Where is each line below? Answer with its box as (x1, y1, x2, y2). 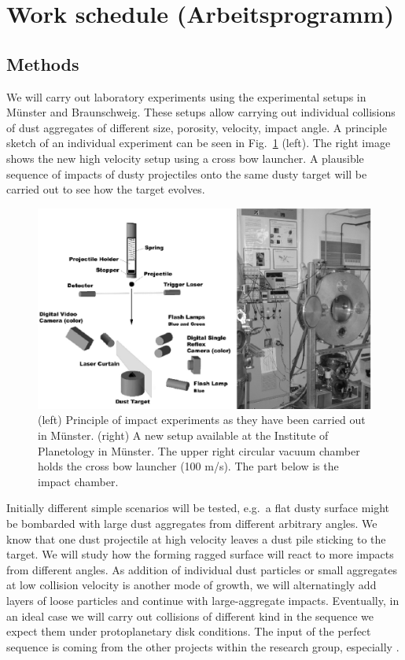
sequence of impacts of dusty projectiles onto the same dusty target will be (6, 165, 367, 182)
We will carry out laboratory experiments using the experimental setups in (6, 88, 366, 105)
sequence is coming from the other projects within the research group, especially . (6, 638, 399, 654)
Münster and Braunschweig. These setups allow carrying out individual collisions (6, 104, 396, 120)
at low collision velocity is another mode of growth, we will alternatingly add (6, 577, 377, 593)
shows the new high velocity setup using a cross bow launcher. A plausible (6, 149, 364, 166)
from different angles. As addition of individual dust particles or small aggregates (6, 561, 397, 577)
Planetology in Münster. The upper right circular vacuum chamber (38, 442, 360, 459)
